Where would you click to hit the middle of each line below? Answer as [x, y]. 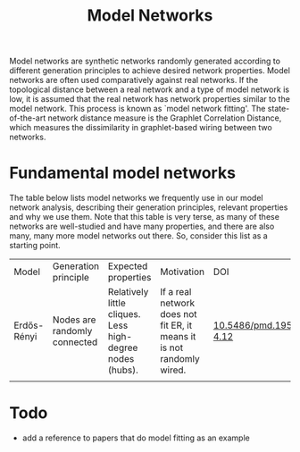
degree [123, 347]
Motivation [183, 272]
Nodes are [74, 320]
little [117, 303]
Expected [128, 266]
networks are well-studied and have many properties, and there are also [142, 226]
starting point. [35, 246]
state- [279, 109]
